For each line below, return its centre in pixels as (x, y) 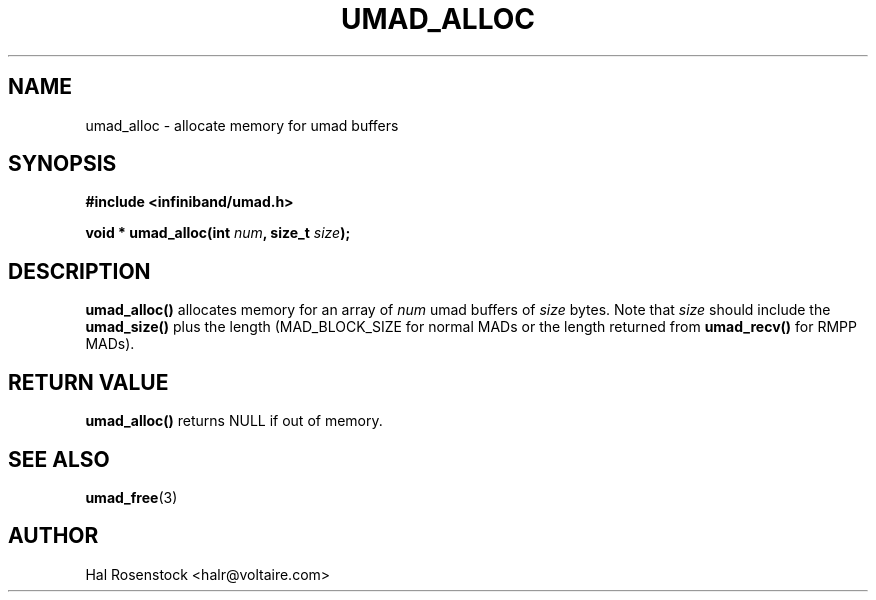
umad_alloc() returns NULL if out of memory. (234, 421)
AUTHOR (53, 536)
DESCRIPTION (79, 271)
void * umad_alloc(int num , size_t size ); (218, 233)
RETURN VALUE (88, 382)
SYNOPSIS (62, 164)
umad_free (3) (131, 497)
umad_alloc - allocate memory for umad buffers (242, 125)
